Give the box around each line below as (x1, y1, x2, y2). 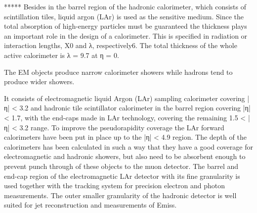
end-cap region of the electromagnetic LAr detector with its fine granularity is (4, 170, 240, 181)
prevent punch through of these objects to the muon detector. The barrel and (4, 160, 239, 171)
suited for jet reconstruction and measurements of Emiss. (4, 200, 177, 210)
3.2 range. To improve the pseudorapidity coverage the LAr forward (19, 122, 224, 132)
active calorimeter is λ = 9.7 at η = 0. (4, 50, 119, 60)
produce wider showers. (4, 76, 75, 87)
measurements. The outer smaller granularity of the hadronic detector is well (4, 190, 237, 200)
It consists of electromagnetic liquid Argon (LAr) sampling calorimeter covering (4, 93, 245, 103)
